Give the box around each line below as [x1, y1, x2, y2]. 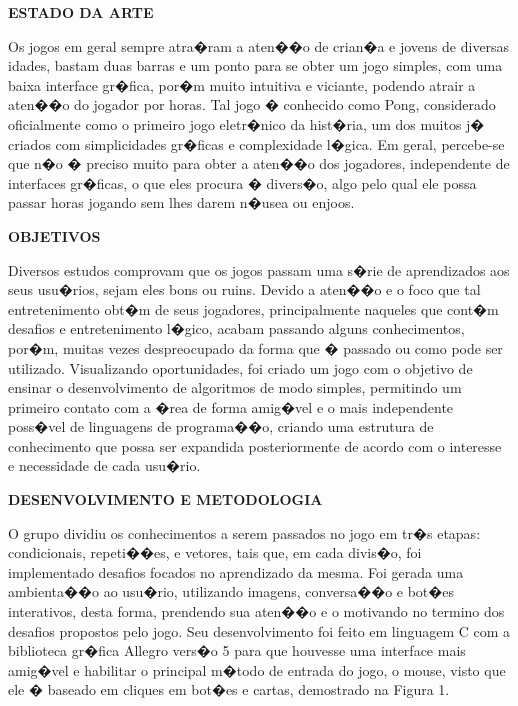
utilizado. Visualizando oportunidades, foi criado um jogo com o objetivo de [8, 357, 473, 378]
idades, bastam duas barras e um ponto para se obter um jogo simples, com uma [8, 55, 503, 76]
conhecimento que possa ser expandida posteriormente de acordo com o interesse [8, 435, 502, 456]
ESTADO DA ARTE [8, 2, 154, 22]
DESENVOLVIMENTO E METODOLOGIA [8, 489, 323, 510]
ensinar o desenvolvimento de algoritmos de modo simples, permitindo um [8, 377, 462, 398]
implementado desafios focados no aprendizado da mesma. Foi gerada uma [8, 561, 464, 582]
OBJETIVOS [8, 225, 101, 246]
